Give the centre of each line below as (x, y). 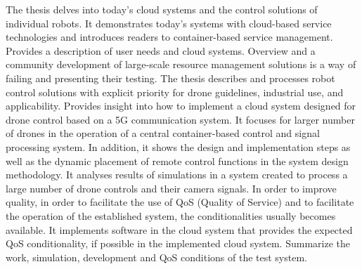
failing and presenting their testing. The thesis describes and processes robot (170, 78)
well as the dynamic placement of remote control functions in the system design (177, 160)
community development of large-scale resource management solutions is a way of (181, 64)
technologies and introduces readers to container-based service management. (169, 37)
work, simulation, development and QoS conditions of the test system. (156, 257)
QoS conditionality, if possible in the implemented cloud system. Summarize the (178, 243)
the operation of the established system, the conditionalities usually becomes (171, 215)
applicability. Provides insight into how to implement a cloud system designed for (181, 106)
